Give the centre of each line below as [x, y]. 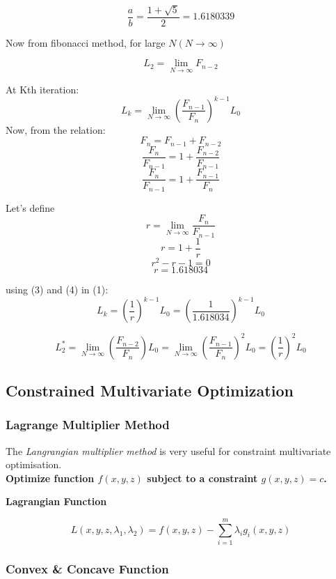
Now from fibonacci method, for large [86, 42]
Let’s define [30, 207]
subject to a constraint [202, 478]
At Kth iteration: [42, 89]
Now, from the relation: [56, 129]
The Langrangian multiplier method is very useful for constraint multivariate [168, 450]
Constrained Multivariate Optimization [150, 391]
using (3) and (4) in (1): [57, 289]
